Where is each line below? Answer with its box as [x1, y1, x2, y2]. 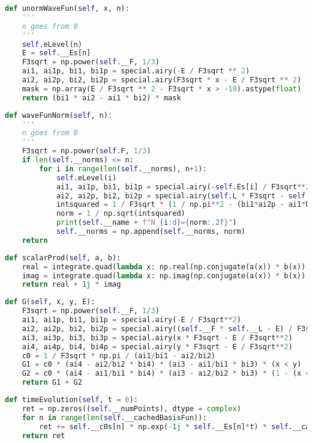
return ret [22, 431, 65, 440]
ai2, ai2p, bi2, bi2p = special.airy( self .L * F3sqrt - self [56, 191, 306, 200]
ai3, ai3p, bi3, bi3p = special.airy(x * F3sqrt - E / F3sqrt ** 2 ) [22, 333, 293, 342]
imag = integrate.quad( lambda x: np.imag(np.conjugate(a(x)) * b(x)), [22, 271, 310, 280]
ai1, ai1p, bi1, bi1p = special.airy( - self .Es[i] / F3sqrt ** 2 [56, 182, 310, 191]
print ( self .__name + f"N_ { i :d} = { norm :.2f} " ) [56, 218, 237, 227]
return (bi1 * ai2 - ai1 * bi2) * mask [22, 93, 181, 102]
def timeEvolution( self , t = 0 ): [5, 396, 138, 404]
